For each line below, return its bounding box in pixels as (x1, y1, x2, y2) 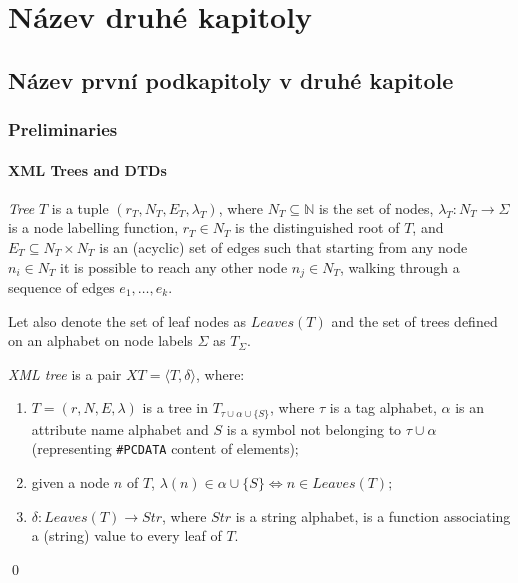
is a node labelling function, (8, 217, 179, 238)
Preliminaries (8, 117, 118, 142)
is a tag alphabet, (329, 397, 437, 418)
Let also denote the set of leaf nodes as (8, 310, 247, 331)
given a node (31, 472, 110, 493)
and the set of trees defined (331, 310, 498, 331)
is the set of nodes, (318, 197, 434, 218)
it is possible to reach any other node (60, 256, 288, 277)
